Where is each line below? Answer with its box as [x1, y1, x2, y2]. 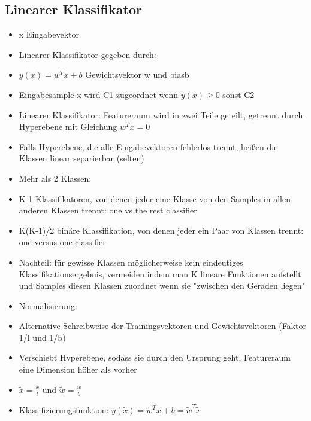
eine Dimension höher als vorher [19, 363, 137, 376]
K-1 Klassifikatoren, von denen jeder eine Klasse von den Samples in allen [19, 192, 291, 205]
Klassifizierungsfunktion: [19, 403, 109, 416]
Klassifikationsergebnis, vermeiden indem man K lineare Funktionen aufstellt [19, 267, 301, 280]
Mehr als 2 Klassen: [19, 172, 92, 184]
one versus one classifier [19, 236, 106, 248]
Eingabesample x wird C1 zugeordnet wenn [19, 88, 178, 100]
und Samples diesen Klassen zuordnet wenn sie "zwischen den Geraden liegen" [19, 279, 305, 292]
